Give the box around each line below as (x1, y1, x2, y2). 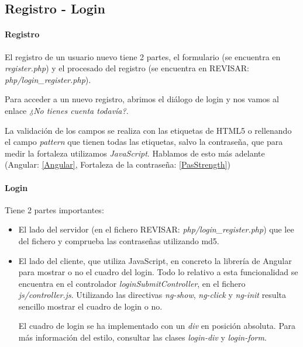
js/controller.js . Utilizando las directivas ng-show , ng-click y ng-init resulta (18, 289, 286, 301)
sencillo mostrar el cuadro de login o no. (18, 300, 163, 312)
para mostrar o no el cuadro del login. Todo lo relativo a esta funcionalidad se (18, 266, 298, 278)
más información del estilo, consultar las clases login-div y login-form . (18, 331, 267, 343)
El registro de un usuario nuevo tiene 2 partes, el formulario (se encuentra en (5, 50, 281, 63)
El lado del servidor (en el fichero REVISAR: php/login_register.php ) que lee (18, 223, 294, 235)
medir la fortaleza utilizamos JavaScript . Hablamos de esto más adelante (5, 147, 265, 159)
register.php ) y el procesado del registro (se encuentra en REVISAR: (5, 62, 249, 74)
